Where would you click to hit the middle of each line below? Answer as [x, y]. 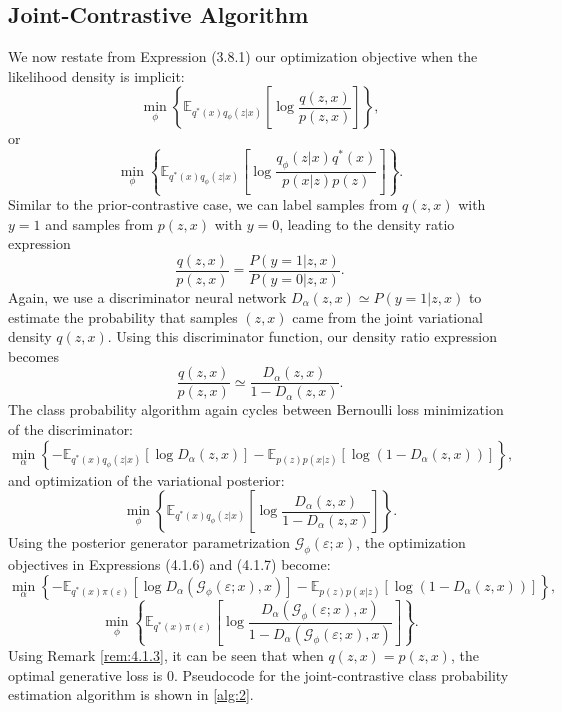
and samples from [99, 223]
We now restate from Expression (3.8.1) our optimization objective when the [243, 56]
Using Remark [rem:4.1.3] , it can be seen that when [166, 654]
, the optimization [411, 542]
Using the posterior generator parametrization [149, 542]
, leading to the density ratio [367, 223]
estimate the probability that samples [123, 316]
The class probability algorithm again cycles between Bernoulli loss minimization [256, 409]
